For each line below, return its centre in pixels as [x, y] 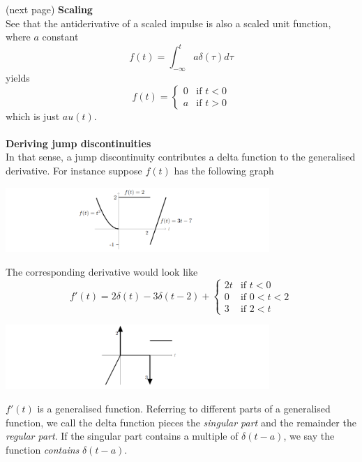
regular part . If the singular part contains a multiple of [122, 436]
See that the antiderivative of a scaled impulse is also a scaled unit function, [168, 23]
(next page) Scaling [49, 9]
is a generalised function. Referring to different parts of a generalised [184, 408]
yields [18, 78]
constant [60, 37]
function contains [43, 449]
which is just [33, 115]
